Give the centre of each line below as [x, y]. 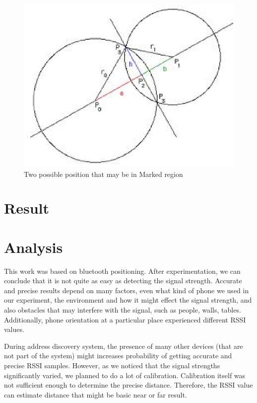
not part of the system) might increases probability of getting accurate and [118, 356]
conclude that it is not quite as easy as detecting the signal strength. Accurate [123, 281]
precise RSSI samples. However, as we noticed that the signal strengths [112, 365]
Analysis [33, 247]
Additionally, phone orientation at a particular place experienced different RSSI [125, 319]
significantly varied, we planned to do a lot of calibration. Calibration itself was [125, 375]
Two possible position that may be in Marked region [103, 174]
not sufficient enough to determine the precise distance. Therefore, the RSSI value [128, 385]
